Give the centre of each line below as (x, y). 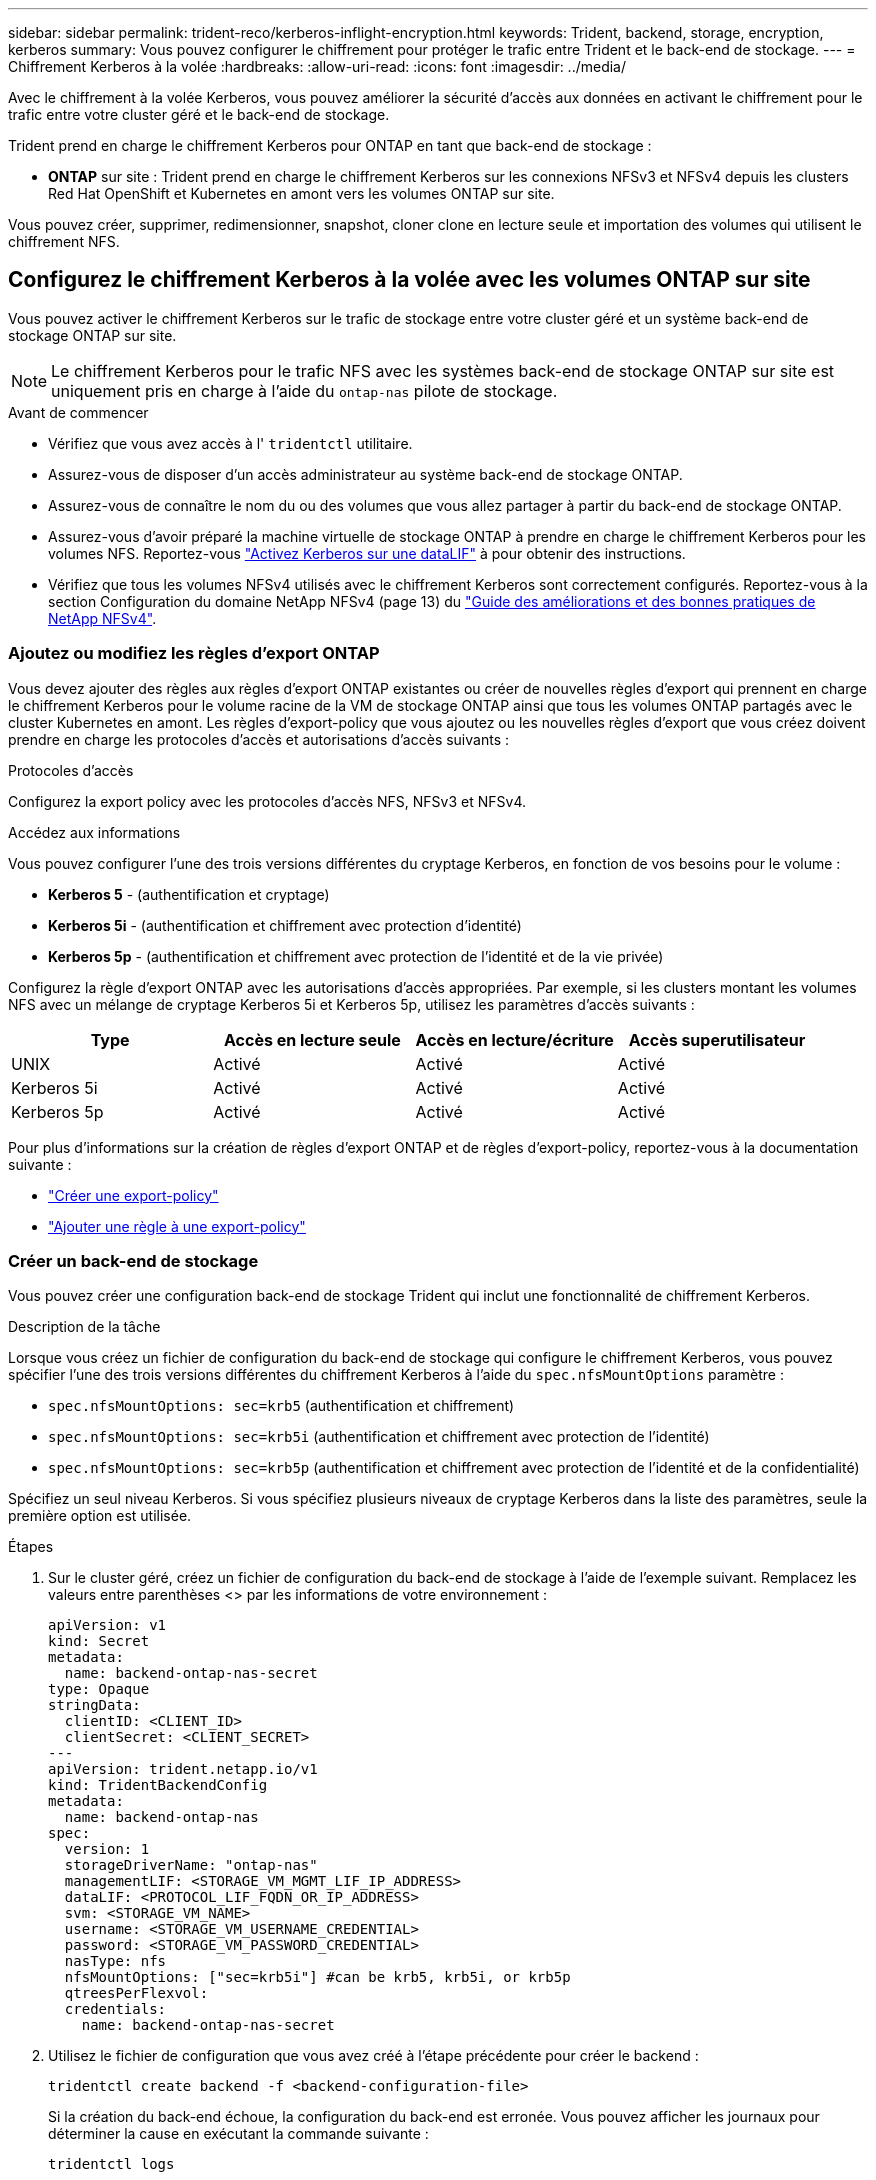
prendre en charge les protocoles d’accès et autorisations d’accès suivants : (258, 739)
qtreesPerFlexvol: (136, 1993)
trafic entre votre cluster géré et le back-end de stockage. (199, 114)
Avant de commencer (78, 412)
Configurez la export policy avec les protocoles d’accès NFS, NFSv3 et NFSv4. (267, 801)
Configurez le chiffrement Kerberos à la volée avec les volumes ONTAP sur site (409, 280)
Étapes (31, 1547)
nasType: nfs (115, 1961)
